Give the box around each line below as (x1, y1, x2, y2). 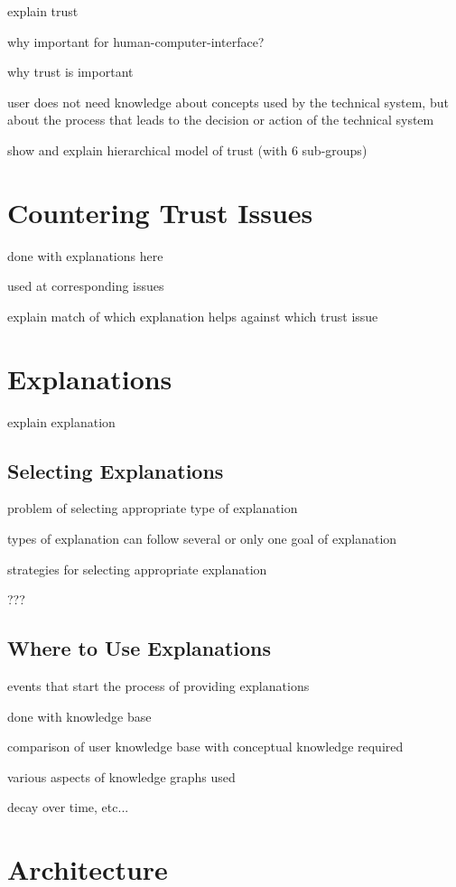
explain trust (7, 2, 79, 20)
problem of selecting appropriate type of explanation (7, 499, 298, 518)
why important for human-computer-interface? (7, 32, 265, 51)
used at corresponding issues (7, 276, 164, 295)
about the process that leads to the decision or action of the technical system (7, 110, 434, 129)
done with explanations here (7, 246, 163, 265)
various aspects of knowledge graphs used (7, 767, 236, 786)
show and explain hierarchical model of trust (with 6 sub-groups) (7, 140, 368, 159)
